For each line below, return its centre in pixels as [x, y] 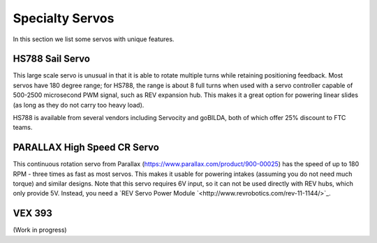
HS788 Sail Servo [52, 59]
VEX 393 [32, 213]
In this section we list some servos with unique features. [94, 39]
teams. [23, 127]
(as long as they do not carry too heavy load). [79, 105]
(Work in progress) [40, 230]
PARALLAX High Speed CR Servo [86, 148]
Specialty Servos [64, 18]
